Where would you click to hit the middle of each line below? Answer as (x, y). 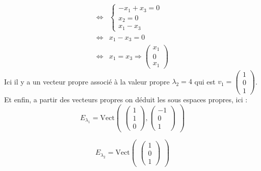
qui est (205, 81)
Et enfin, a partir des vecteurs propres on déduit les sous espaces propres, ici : (126, 99)
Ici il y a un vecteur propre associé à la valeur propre (87, 81)
